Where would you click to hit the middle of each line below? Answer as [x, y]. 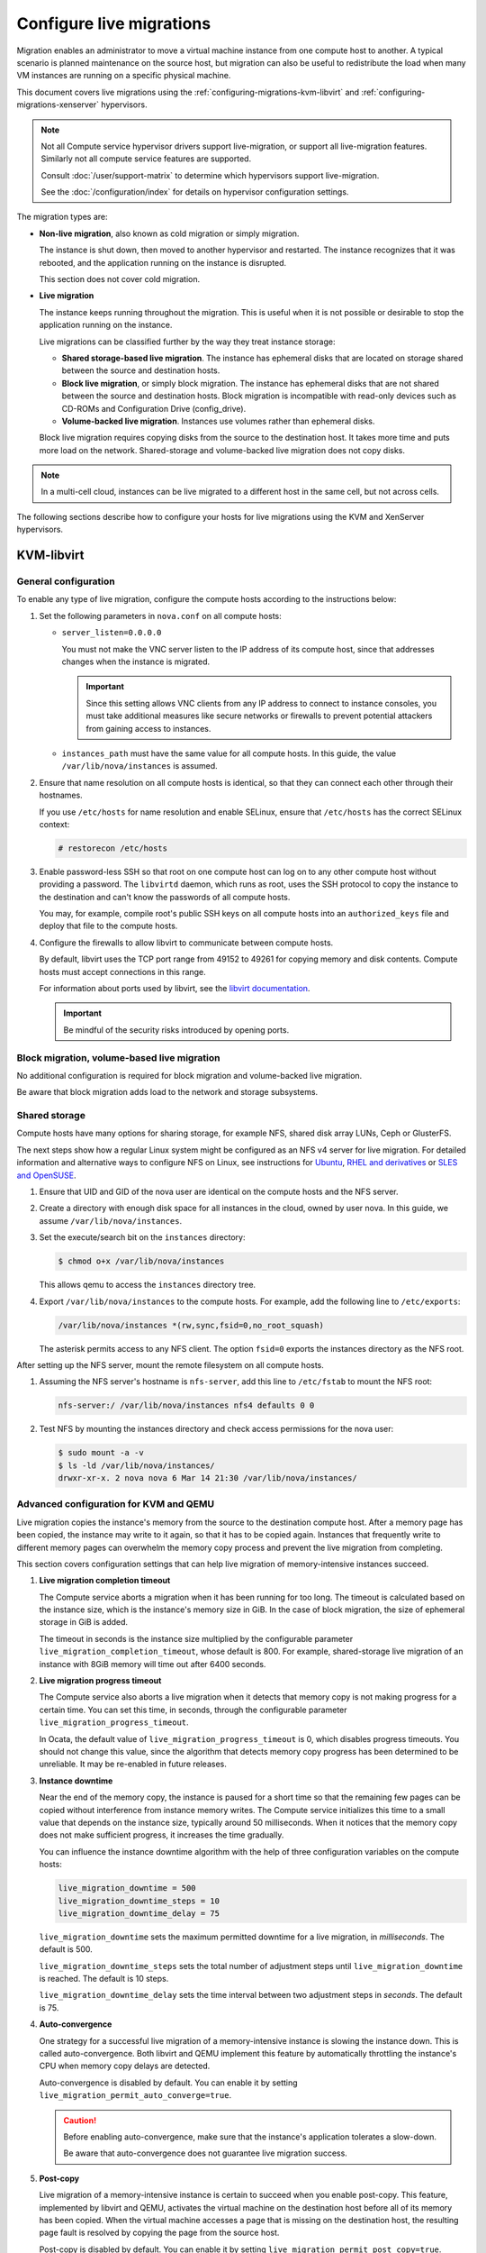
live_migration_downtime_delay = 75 [139, 1913]
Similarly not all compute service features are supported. [146, 159]
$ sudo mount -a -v [101, 1453]
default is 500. [66, 1949]
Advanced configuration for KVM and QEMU [116, 1504]
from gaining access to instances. [148, 728]
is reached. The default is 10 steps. [104, 1979]
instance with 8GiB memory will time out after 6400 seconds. [153, 1664]
